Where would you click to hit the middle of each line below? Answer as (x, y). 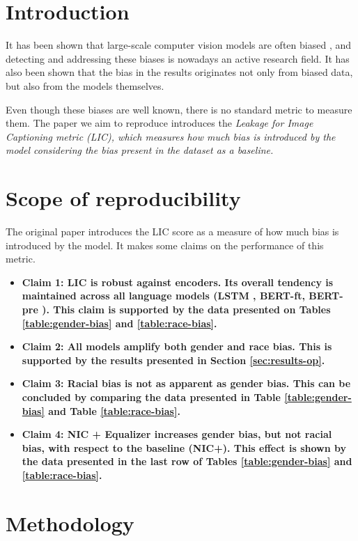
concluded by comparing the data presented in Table (151, 397)
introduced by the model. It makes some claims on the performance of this (165, 245)
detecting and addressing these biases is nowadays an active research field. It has (178, 58)
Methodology (70, 523)
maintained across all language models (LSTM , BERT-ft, (163, 296)
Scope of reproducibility (123, 198)
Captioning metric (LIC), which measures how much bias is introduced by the (171, 136)
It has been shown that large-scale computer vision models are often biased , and (178, 45)
